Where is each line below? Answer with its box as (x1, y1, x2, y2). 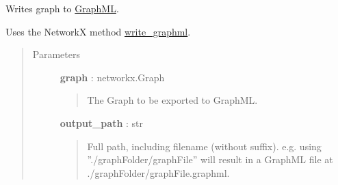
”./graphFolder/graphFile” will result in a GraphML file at (87, 152, 333, 167)
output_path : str (60, 115, 144, 130)
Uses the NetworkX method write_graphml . (5, 24, 191, 38)
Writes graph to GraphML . (5, 1, 119, 15)
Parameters (32, 47, 80, 61)
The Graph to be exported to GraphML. (87, 93, 258, 107)
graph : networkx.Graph (60, 70, 165, 84)
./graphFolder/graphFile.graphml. (87, 165, 230, 180)
